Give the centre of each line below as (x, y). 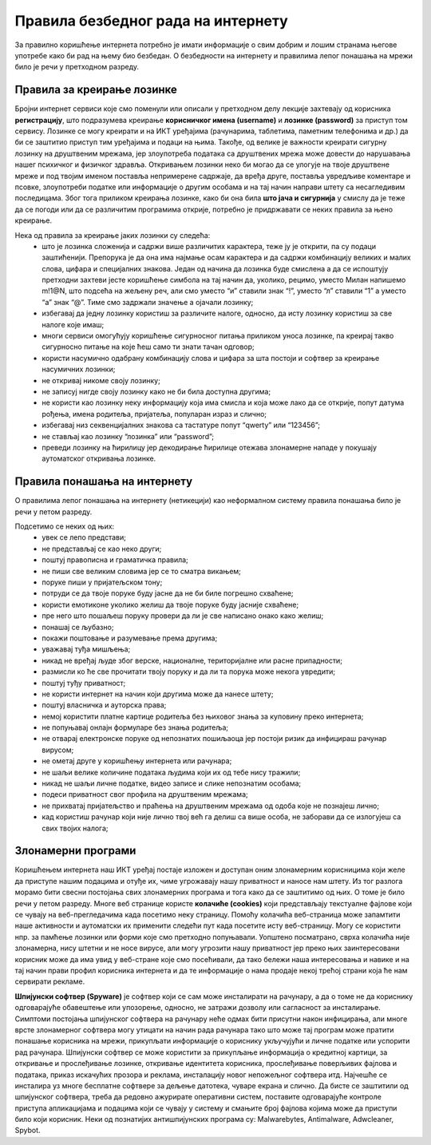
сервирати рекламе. (50, 981)
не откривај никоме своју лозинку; (101, 380)
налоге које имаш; (73, 324)
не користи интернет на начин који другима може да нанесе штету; (158, 694)
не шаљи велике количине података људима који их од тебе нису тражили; (171, 772)
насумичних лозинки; (79, 369)
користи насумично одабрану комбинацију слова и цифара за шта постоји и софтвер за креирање (211, 358)
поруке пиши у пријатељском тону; (102, 582)
